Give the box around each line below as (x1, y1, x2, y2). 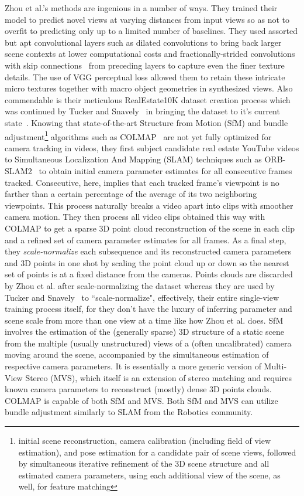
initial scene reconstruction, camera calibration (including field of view (18, 434, 271, 447)
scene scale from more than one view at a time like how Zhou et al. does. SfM (5, 314, 284, 326)
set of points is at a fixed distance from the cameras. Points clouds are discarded (5, 268, 293, 280)
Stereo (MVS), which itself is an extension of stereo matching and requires (25, 371, 292, 383)
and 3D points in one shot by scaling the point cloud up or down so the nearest (5, 256, 289, 269)
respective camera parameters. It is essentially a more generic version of (5, 360, 261, 372)
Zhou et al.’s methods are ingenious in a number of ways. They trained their (5, 2, 278, 13)
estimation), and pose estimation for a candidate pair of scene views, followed (18, 446, 296, 458)
